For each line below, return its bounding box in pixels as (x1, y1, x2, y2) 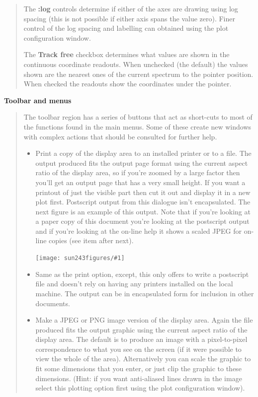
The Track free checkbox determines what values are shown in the (23, 49, 230, 60)
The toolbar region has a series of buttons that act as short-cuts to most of (23, 112, 253, 122)
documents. (35, 298, 70, 308)
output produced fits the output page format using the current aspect (35, 157, 248, 168)
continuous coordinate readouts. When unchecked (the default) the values (23, 59, 248, 69)
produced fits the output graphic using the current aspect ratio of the (35, 324, 248, 334)
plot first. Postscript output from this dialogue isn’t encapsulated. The (35, 197, 251, 207)
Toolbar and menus (4, 95, 72, 105)
